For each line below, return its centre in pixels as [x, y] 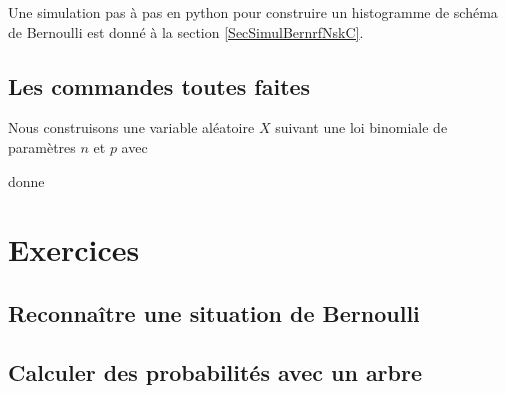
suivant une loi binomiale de [361, 127]
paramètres [42, 146]
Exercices [74, 249]
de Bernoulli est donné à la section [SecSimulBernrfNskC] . [186, 31]
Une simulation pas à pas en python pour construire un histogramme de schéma [253, 12]
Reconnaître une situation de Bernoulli [214, 312]
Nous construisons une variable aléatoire [131, 127]
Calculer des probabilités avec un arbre [215, 371]
